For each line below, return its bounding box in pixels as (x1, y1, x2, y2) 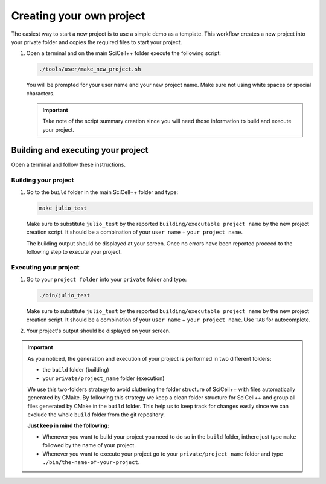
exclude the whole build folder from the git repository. (27, 411, 165, 418)
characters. (26, 89, 55, 97)
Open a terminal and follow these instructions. (11, 161, 126, 168)
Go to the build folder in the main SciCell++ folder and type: (26, 188, 179, 196)
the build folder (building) (42, 366, 110, 373)
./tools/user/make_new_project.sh (39, 66, 141, 73)
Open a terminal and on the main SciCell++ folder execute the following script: (26, 50, 222, 57)
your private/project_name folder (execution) (42, 375, 165, 382)
